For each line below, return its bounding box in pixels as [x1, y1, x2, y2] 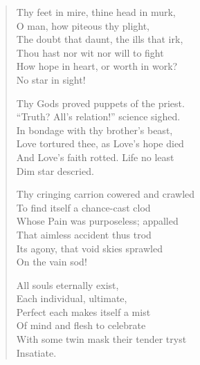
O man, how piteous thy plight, [16, 18, 150, 32]
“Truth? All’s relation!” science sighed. [16, 109, 181, 124]
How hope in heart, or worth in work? [16, 59, 178, 73]
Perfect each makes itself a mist [16, 304, 151, 319]
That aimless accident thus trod [16, 227, 152, 241]
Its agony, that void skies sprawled [16, 241, 163, 255]
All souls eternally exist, [16, 277, 119, 292]
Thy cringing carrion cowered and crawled [16, 187, 195, 201]
